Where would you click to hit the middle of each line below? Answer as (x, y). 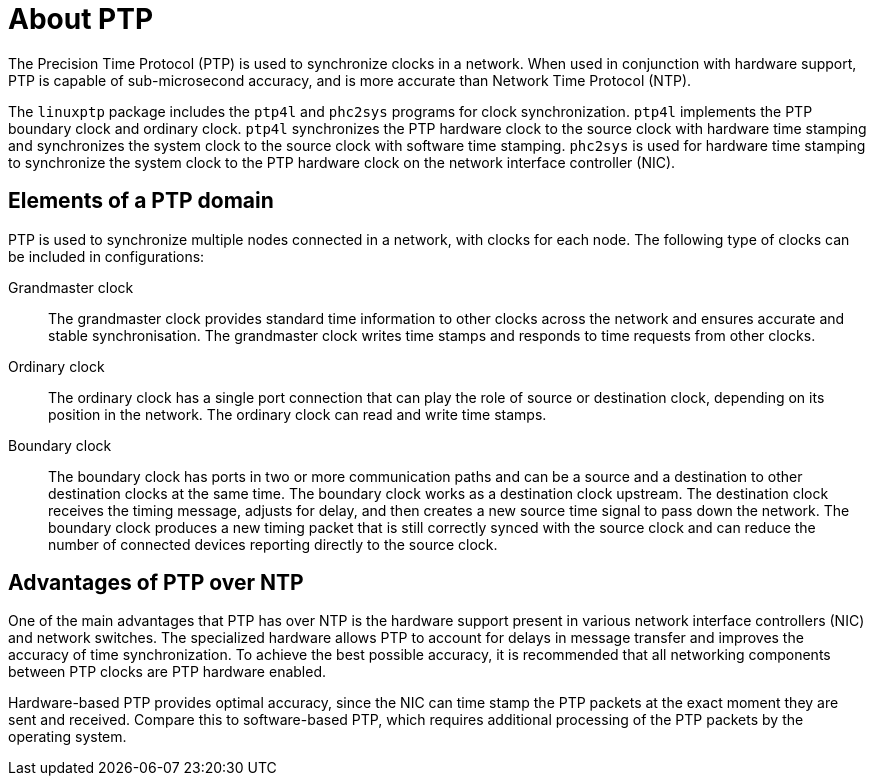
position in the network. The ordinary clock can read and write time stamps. (297, 414)
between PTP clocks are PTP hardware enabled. (167, 672)
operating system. (67, 737)
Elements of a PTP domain (141, 201)
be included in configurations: (106, 256)
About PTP (81, 19)
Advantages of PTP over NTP (156, 583)
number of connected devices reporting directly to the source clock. (273, 544)
